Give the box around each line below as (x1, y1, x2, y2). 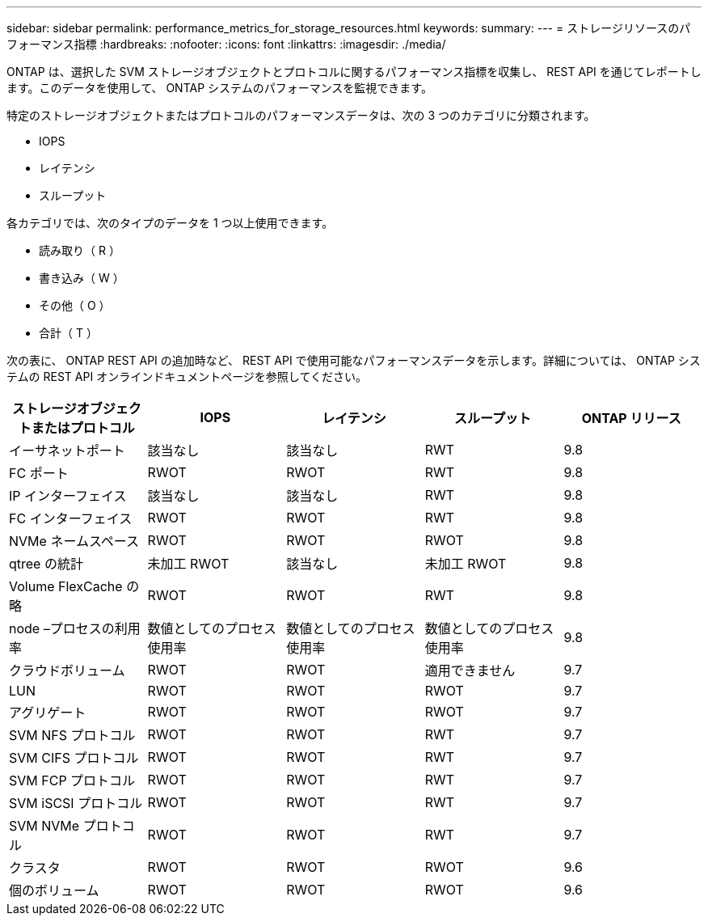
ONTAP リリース (581, 410, 681, 426)
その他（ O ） (39, 298, 111, 312)
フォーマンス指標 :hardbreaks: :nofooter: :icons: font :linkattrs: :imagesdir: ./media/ (6, 37, 446, 51)
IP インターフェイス (9, 488, 127, 504)
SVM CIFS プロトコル (9, 750, 139, 766)
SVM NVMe (9, 818, 80, 834)
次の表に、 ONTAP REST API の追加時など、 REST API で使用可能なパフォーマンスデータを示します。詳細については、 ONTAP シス (6, 353, 701, 367)
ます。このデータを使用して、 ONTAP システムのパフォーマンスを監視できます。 (6, 81, 432, 95)
